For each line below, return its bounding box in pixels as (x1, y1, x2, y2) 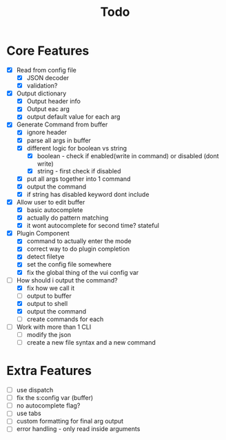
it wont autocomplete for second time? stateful (26, 222, 160, 230)
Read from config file (16, 66, 76, 74)
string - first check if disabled (37, 166, 121, 175)
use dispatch (16, 386, 54, 394)
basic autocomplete (26, 206, 83, 214)
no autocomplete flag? (16, 401, 81, 410)
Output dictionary (16, 89, 67, 97)
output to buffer (26, 291, 72, 300)
